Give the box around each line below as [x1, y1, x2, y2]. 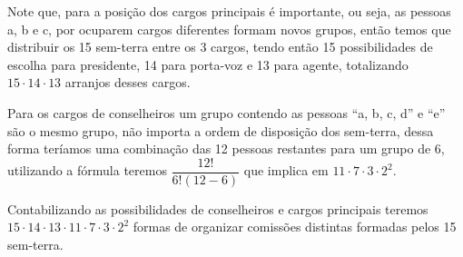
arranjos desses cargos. [64, 73, 191, 92]
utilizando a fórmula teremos [7, 161, 167, 180]
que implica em [243, 161, 329, 180]
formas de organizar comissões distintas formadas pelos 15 [133, 217, 457, 236]
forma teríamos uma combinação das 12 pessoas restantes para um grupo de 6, [7, 139, 445, 158]
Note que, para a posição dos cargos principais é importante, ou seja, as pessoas [7, 2, 451, 20]
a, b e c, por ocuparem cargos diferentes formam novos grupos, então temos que [7, 19, 451, 38]
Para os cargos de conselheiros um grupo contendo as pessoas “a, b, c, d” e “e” [7, 103, 446, 122]
